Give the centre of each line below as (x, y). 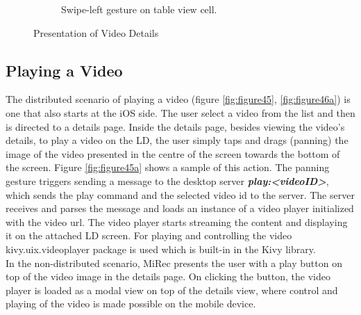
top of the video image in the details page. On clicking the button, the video (168, 276)
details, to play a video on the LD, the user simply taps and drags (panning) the (177, 140)
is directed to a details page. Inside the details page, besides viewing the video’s (175, 126)
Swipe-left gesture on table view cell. (139, 9)
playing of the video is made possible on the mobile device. (131, 304)
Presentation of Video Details (96, 32)
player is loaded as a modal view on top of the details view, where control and (172, 290)
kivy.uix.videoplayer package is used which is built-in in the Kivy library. (161, 249)
